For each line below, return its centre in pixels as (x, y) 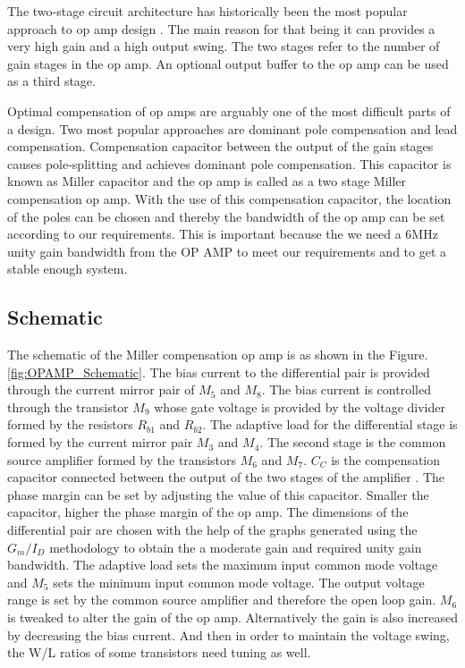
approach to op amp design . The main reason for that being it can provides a (221, 28)
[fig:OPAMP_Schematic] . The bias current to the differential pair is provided (219, 372)
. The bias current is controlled (346, 389)
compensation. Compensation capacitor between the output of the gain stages (220, 146)
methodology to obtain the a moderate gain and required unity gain (236, 547)
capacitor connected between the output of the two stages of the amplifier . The (226, 477)
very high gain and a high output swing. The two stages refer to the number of (224, 46)
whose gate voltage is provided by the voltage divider (300, 406)
